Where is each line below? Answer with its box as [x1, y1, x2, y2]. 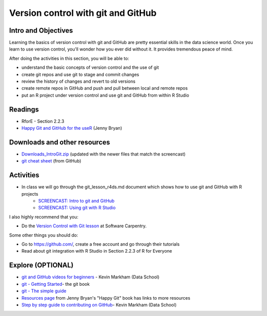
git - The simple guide [21, 288, 67, 294]
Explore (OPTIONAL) [9, 261, 74, 269]
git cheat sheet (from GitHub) [21, 158, 82, 164]
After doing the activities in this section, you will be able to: [9, 55, 130, 61]
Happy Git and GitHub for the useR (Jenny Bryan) [21, 125, 122, 131]
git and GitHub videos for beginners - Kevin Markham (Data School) [21, 274, 160, 280]
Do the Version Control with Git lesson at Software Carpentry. [21, 223, 147, 229]
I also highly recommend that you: [9, 213, 79, 220]
